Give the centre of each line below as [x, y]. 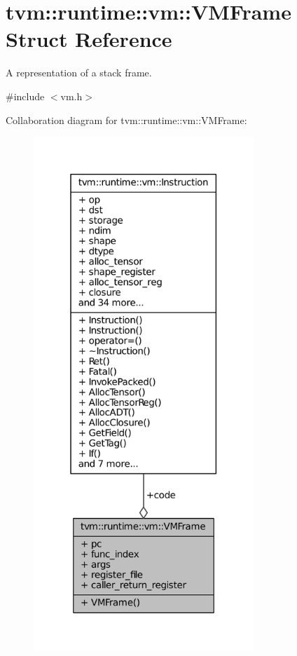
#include [25, 96]
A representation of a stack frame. [79, 73]
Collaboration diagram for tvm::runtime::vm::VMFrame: [126, 119]
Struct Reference [89, 39]
